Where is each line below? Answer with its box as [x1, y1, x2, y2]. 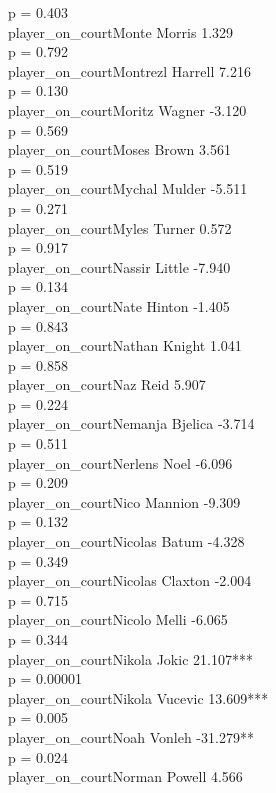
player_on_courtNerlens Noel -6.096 [8, 452, 233, 473]
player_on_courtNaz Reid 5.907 [8, 374, 206, 395]
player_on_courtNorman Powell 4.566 [8, 766, 243, 787]
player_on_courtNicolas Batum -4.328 [8, 531, 245, 552]
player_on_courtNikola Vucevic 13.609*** [8, 687, 269, 708]
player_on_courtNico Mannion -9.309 [8, 491, 241, 512]
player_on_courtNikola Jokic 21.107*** [8, 648, 253, 669]
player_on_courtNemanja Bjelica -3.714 [8, 413, 255, 434]
